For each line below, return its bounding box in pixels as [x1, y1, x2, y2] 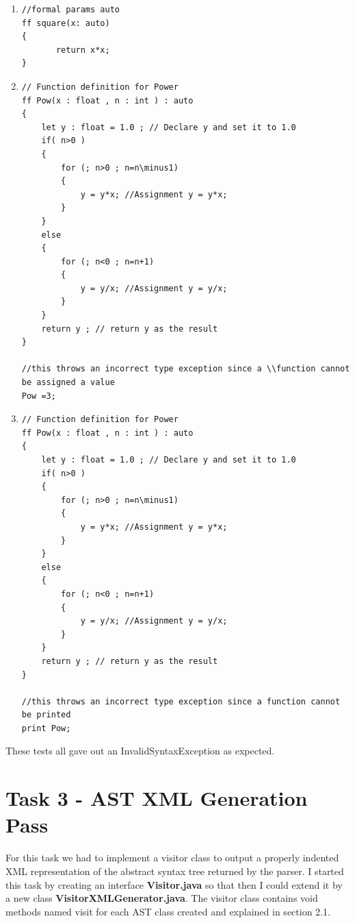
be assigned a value [21, 378, 115, 388]
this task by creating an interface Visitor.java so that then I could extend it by [5, 877, 343, 891]
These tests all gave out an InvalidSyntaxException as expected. [5, 743, 275, 758]
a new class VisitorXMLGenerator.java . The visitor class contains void [5, 891, 318, 905]
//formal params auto [21, 5, 120, 14]
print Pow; [21, 723, 71, 733]
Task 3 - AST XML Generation [5, 784, 308, 812]
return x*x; [55, 45, 110, 55]
